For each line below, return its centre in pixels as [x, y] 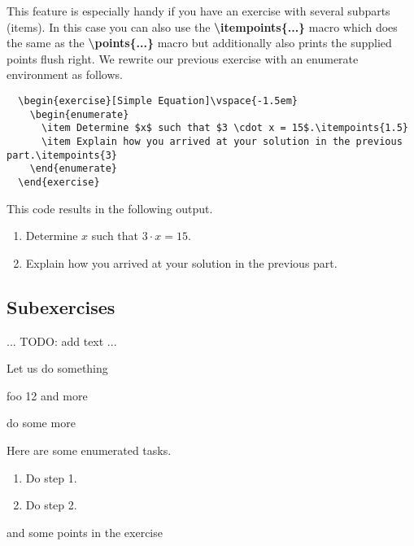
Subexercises [61, 306]
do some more [41, 423]
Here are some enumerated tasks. [89, 450]
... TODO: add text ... [62, 341]
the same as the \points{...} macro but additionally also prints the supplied [199, 43]
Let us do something [57, 368]
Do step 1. [51, 477]
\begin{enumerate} [79, 114]
